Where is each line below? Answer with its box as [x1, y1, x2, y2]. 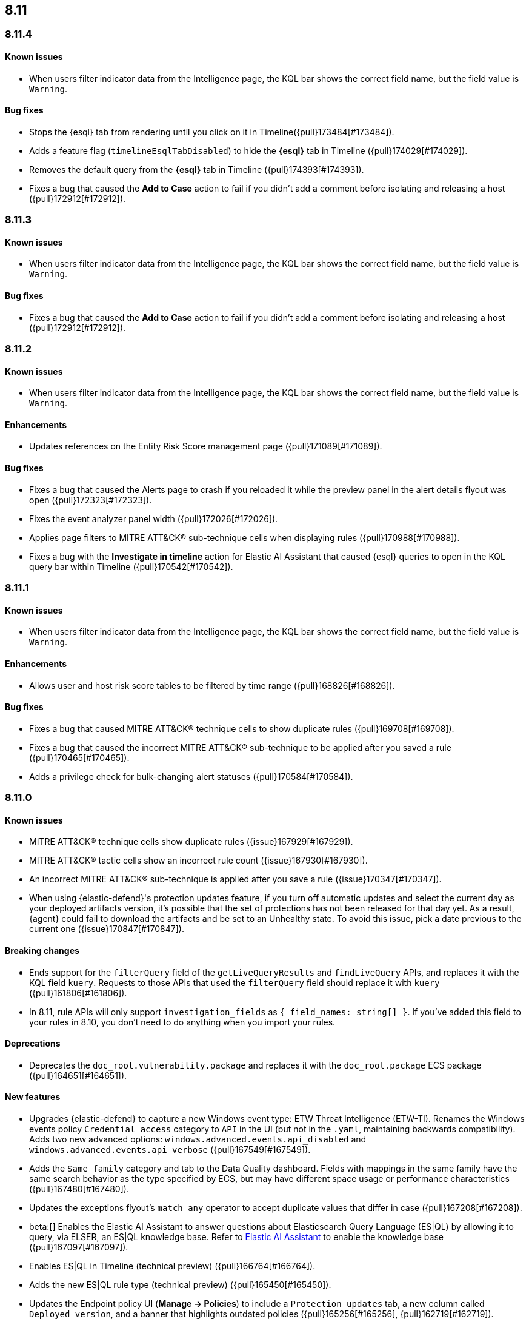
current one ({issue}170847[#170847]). [29, 924, 184, 934]
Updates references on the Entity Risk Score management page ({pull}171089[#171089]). [29, 441, 382, 452]
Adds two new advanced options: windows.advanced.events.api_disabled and [29, 1133, 367, 1144]
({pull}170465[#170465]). [29, 752, 130, 763]
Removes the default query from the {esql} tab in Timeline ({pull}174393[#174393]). [29, 164, 364, 175]
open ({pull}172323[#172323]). [29, 494, 152, 505]
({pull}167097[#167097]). [29, 1241, 128, 1252]
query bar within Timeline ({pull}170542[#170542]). [29, 561, 233, 572]
